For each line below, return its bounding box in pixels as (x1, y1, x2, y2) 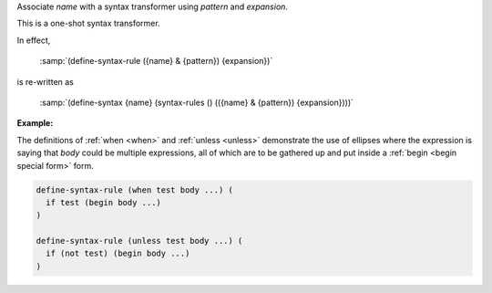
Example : (16, 118, 54, 129)
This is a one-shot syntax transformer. (16, 18, 160, 29)
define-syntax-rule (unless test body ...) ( (36, 235, 243, 246)
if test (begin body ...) (46, 197, 161, 207)
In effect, (16, 35, 51, 46)
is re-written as (16, 76, 75, 87)
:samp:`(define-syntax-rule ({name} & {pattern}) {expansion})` (39, 56, 273, 67)
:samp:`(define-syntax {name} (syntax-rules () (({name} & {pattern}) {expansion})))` (39, 97, 354, 108)
